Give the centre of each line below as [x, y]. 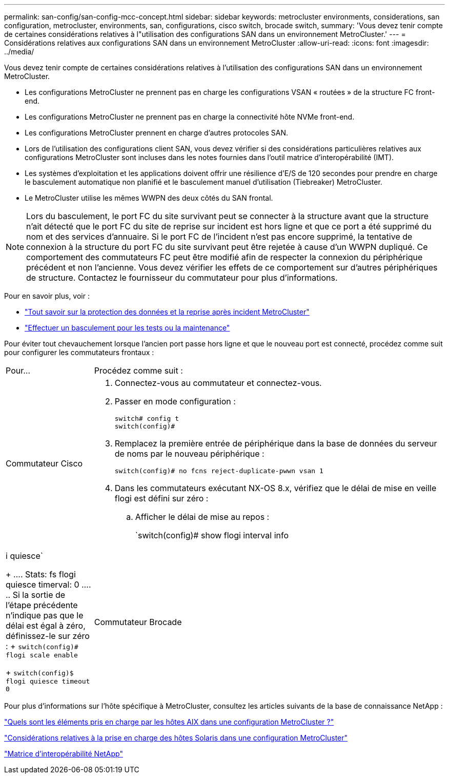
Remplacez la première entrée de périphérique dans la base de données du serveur [276, 443]
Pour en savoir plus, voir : [47, 296]
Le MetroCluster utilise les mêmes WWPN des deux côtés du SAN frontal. [149, 198]
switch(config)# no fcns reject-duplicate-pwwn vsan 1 [219, 471]
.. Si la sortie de [36, 595]
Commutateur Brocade [138, 622]
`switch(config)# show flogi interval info [212, 535]
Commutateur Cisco [44, 463]
